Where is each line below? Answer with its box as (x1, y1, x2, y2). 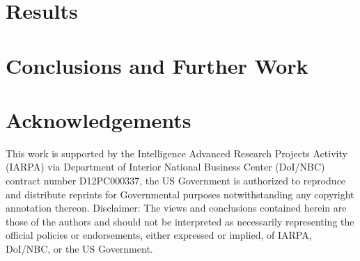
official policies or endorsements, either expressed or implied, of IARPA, (6, 228, 312, 242)
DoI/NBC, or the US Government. (6, 242, 153, 256)
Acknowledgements (6, 105, 191, 134)
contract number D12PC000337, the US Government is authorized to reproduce (6, 173, 346, 188)
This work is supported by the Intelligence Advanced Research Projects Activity (6, 145, 347, 160)
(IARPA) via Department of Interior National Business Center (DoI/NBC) (6, 159, 325, 174)
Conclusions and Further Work (6, 51, 308, 79)
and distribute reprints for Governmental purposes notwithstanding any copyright (6, 187, 354, 201)
